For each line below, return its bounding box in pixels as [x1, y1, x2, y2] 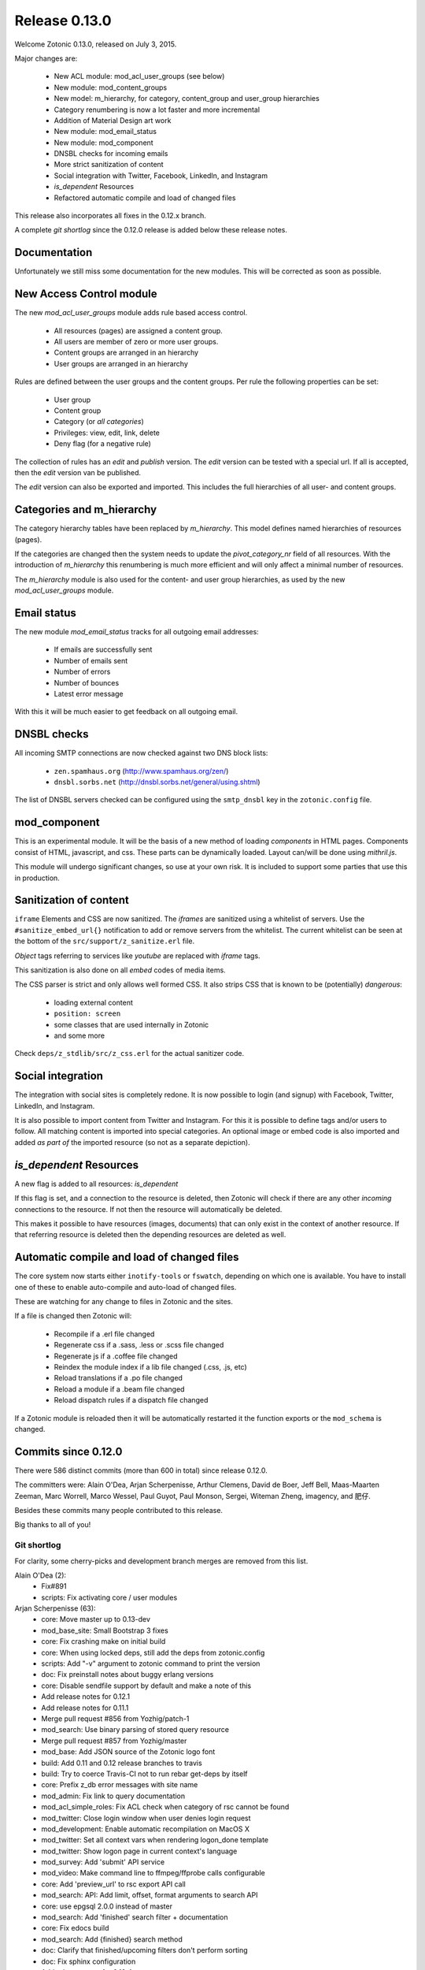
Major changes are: [14, 54, 78, 63]
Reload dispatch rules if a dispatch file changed [54, 1396, 209, 1405]
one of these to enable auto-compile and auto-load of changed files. [14, 1282, 237, 1292]
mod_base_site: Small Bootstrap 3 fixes [41, 1626, 168, 1635]
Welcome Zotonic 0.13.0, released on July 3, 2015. [14, 39, 177, 49]
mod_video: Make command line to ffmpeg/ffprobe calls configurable [41, 1868, 265, 1878]
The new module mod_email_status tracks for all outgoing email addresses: [14, 627, 259, 637]
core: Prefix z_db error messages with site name [41, 1780, 198, 1790]
